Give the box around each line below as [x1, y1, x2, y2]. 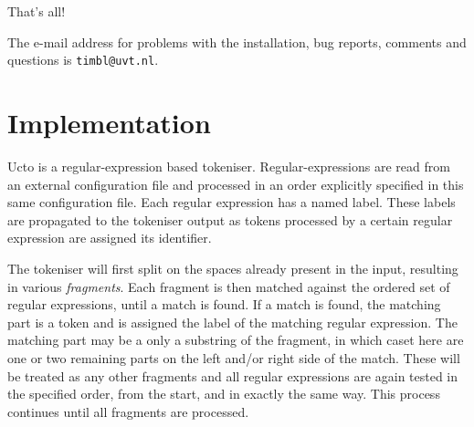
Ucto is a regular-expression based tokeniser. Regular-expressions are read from [7, 156, 450, 175]
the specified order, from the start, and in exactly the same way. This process [7, 384, 440, 403]
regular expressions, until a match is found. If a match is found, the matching [7, 295, 441, 314]
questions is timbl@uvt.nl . [7, 50, 159, 69]
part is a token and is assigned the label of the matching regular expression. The [7, 312, 458, 331]
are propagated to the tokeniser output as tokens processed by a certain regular [7, 210, 453, 229]
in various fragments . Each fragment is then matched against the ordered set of [7, 276, 450, 296]
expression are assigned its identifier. [7, 228, 212, 247]
